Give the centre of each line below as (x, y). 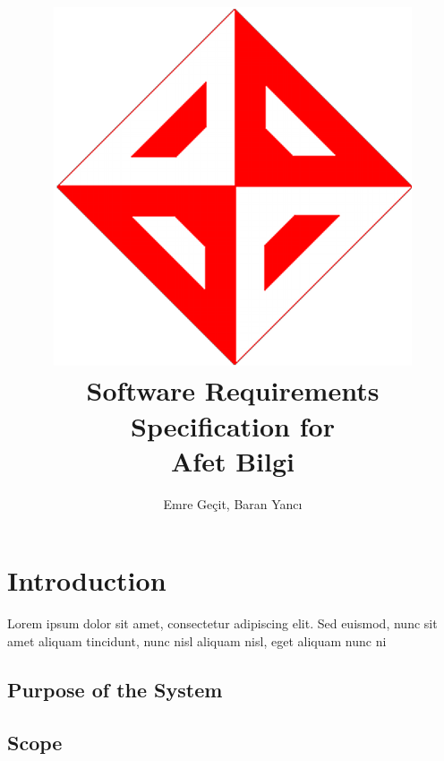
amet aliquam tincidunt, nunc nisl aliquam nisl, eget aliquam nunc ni (197, 640)
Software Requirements (233, 390)
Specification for (233, 425)
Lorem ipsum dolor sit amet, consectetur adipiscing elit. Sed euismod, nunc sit (222, 623)
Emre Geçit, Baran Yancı (233, 503)
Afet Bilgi (233, 460)
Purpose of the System (115, 689)
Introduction (87, 580)
